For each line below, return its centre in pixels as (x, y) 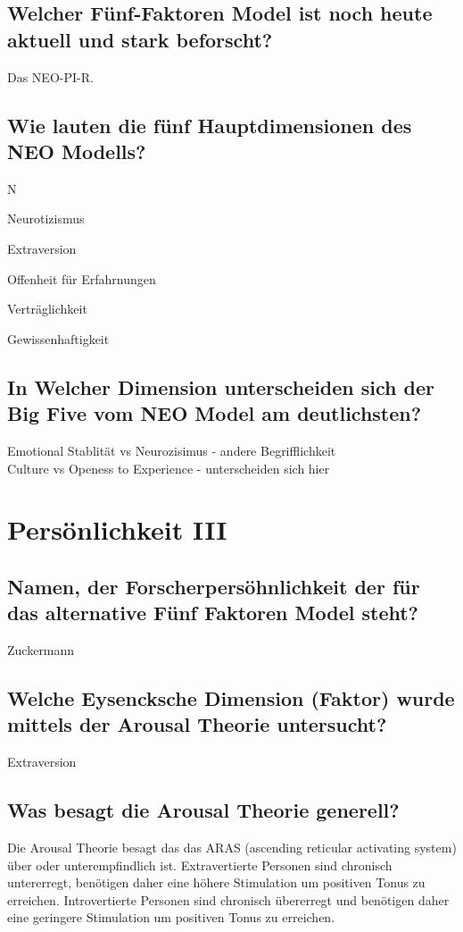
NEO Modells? (77, 151)
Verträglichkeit (47, 309)
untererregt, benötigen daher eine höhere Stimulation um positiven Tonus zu (216, 882)
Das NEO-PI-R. (50, 76)
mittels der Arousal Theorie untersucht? (197, 724)
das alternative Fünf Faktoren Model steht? (213, 613)
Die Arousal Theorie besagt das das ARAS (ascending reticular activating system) (232, 848)
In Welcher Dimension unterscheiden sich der (221, 386)
